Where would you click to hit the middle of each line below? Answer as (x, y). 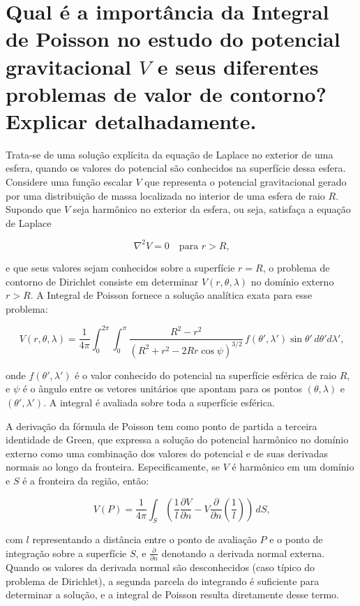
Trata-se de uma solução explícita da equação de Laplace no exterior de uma (170, 154)
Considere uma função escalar (69, 182)
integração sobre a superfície (66, 553)
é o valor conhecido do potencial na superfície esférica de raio (205, 375)
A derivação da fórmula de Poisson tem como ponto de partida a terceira (162, 426)
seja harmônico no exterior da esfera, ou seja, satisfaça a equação (212, 209)
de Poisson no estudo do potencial (173, 39)
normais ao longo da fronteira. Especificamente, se (113, 467)
